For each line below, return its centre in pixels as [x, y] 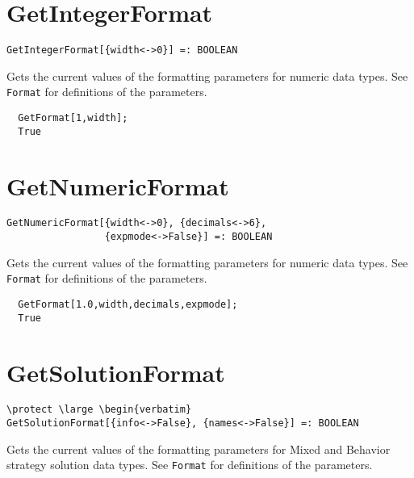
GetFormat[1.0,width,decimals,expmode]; [128, 305]
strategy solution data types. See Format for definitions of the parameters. [190, 465]
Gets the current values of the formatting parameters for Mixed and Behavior [199, 449]
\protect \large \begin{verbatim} [99, 410]
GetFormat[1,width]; [73, 118]
